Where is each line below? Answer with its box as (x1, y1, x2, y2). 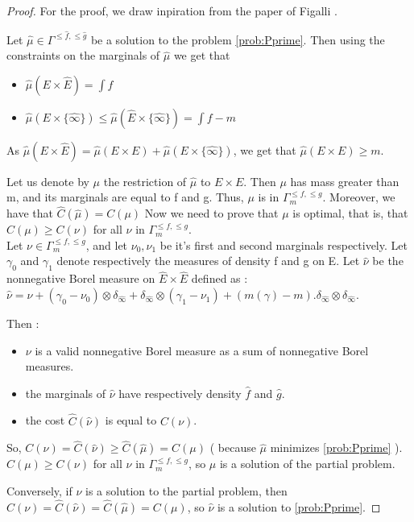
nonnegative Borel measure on (6, 270, 155, 287)
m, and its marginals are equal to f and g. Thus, (6, 188, 244, 205)
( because (209, 439, 256, 456)
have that (6, 205, 53, 222)
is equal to (105, 412, 157, 429)
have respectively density (118, 384, 242, 401)
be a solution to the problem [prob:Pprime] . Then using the (90, 31, 385, 48)
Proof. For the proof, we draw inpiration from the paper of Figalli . (6, 2, 337, 19)
